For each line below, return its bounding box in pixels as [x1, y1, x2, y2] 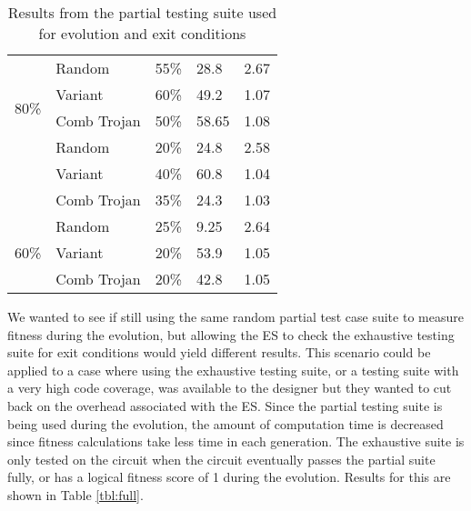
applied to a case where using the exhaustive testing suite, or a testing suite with [7, 360, 459, 379]
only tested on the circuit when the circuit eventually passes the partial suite [7, 449, 436, 468]
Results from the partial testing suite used [7, 2, 277, 23]
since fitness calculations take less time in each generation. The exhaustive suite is [7, 432, 465, 451]
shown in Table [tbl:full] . [7, 485, 144, 504]
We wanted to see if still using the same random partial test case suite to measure [7, 307, 464, 326]
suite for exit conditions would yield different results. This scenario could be [7, 343, 431, 362]
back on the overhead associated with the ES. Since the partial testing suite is [7, 396, 443, 415]
